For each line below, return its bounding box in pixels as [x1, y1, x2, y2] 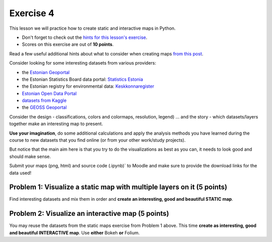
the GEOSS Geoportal [22, 104, 67, 110]
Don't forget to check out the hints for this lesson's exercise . [22, 34, 148, 40]
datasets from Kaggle [22, 97, 67, 103]
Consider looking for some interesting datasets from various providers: [9, 60, 156, 66]
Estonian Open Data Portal [22, 90, 77, 96]
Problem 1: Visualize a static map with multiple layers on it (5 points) [9, 183, 228, 192]
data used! [9, 169, 32, 176]
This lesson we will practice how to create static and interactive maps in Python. [9, 25, 176, 31]
